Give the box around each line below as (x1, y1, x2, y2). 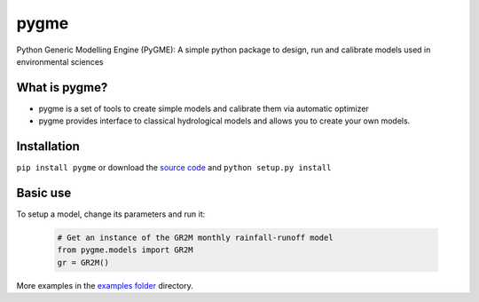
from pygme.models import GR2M (57, 245, 194, 255)
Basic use (16, 185, 72, 200)
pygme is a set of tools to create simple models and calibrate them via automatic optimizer (38, 103, 370, 114)
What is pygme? (16, 80, 108, 95)
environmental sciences (16, 56, 104, 67)
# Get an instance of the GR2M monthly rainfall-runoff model (57, 233, 334, 243)
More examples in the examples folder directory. (16, 280, 194, 290)
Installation (16, 139, 80, 155)
